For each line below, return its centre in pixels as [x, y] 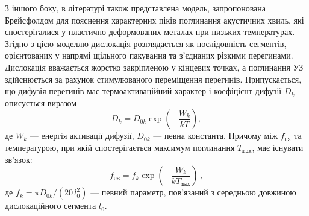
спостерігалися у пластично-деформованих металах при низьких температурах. [150, 32]
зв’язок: [19, 159]
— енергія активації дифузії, [82, 135]
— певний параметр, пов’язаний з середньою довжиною [193, 192]
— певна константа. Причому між [215, 135]
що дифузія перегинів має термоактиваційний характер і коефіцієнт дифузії [143, 91]
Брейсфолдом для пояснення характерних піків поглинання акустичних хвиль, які [154, 20]
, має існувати [278, 147]
